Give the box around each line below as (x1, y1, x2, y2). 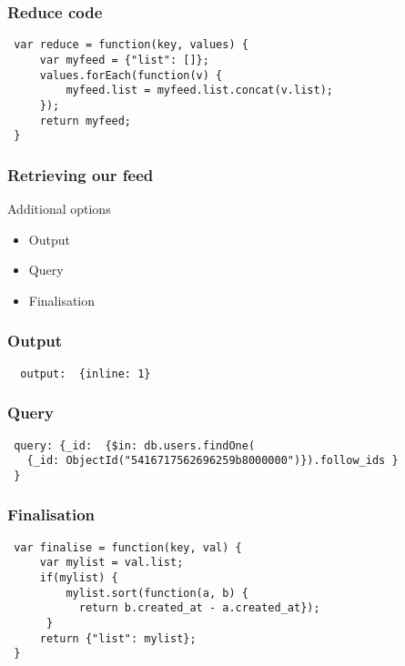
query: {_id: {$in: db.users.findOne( (14, 439, 256, 452)
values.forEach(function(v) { (39, 68, 223, 82)
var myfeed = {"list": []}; (39, 53, 209, 66)
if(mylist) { (39, 571, 118, 584)
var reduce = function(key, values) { (14, 38, 248, 52)
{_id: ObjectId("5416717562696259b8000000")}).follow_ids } (26, 454, 399, 468)
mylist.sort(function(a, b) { (66, 586, 248, 600)
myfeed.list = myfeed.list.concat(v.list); (66, 84, 333, 97)
